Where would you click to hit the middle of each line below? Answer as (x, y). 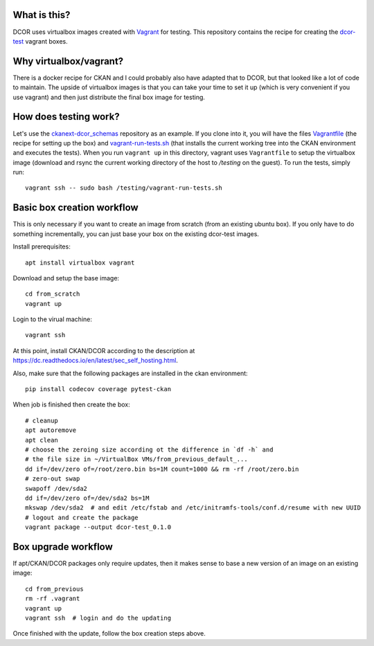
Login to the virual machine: (53, 319)
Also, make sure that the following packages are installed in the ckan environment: (131, 373)
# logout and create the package (82, 517)
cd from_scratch (53, 294)
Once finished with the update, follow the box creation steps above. (109, 634)
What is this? (42, 15)
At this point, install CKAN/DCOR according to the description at (104, 350)
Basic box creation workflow (75, 208)
